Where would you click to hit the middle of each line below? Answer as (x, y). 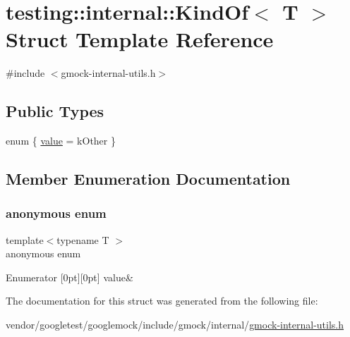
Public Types (55, 111)
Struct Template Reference (140, 39)
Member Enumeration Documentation (148, 179)
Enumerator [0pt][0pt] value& (70, 277)
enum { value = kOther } (61, 141)
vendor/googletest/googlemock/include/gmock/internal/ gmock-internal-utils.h (175, 325)
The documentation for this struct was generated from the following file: (162, 301)
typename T (83, 239)
